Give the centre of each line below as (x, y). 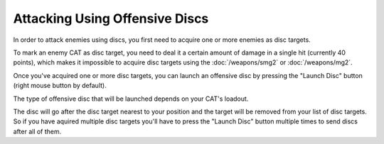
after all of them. (37, 131)
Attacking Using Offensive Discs (111, 18)
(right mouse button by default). (60, 86)
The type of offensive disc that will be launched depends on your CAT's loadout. (131, 99)
